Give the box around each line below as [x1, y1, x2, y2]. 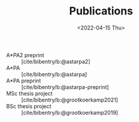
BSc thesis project [6, 102, 52, 109]
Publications [69, 4, 134, 18]
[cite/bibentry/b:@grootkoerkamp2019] [21, 109, 119, 116]
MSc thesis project [6, 90, 53, 97]
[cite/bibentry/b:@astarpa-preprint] [21, 83, 110, 91]
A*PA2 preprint [6, 51, 45, 58]
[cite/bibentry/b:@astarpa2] [21, 58, 90, 65]
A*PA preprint [6, 77, 41, 84]
